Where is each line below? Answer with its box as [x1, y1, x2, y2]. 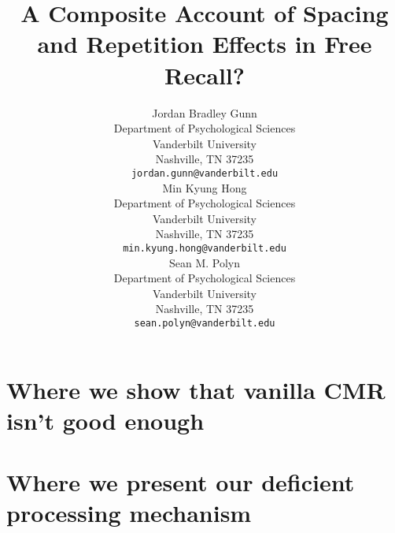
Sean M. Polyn [168, 254, 241, 270]
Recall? [164, 58, 245, 91]
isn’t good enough [6, 404, 205, 436]
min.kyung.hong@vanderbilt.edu [123, 242, 286, 254]
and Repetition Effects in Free [37, 28, 372, 60]
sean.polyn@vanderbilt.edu [134, 317, 275, 329]
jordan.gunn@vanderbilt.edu [131, 167, 279, 179]
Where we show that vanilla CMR [6, 373, 386, 405]
